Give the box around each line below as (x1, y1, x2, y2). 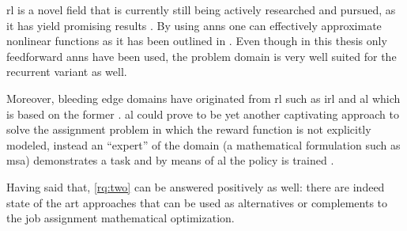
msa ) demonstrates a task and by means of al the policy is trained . (6, 152, 334, 169)
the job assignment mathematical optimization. (6, 210, 235, 226)
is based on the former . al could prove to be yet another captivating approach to (6, 105, 399, 122)
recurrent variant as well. (6, 63, 127, 80)
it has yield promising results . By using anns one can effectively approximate (6, 17, 382, 33)
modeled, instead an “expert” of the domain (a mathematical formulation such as (6, 136, 401, 153)
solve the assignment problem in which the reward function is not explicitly (6, 121, 371, 138)
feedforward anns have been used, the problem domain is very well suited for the (6, 47, 397, 64)
